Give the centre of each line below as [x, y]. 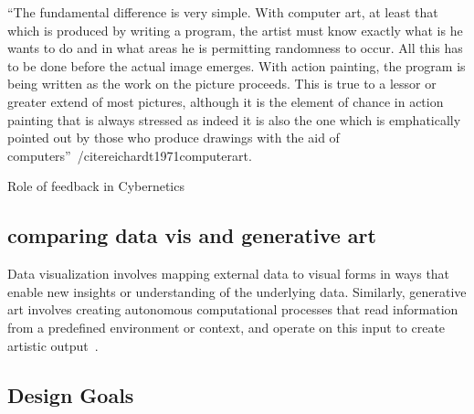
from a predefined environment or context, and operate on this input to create [226, 327]
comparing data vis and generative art [192, 235]
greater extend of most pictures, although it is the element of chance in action [226, 101]
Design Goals [71, 394]
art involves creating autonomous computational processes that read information [233, 309]
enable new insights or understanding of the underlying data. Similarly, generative [237, 291]
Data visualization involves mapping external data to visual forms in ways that [229, 274]
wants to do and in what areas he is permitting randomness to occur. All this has [235, 48]
